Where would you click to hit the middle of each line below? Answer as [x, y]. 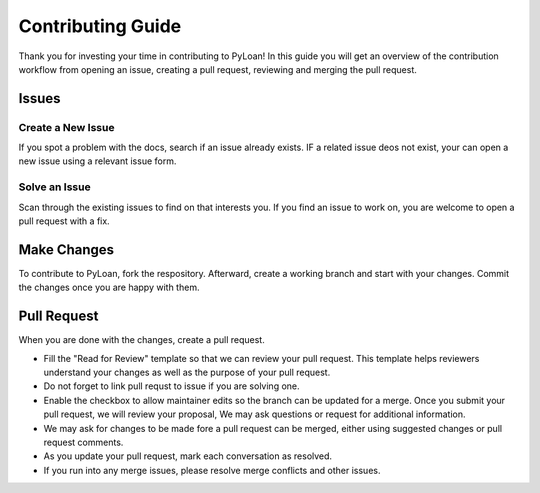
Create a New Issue [66, 127]
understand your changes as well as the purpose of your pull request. [187, 372]
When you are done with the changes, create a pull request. [141, 340]
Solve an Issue [54, 187]
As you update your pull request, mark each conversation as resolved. [188, 456]
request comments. [83, 442]
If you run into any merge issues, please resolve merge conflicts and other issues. [212, 470]
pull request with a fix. [64, 221]
